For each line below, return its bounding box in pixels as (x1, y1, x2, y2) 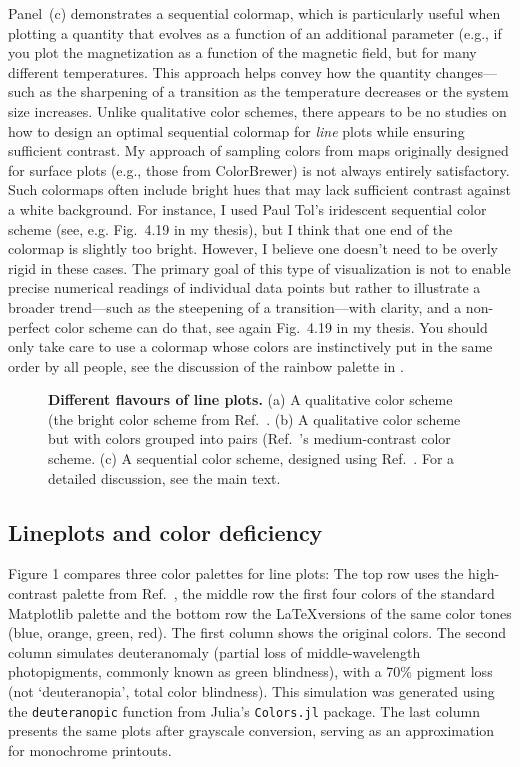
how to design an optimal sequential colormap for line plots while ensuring (8, 120, 465, 141)
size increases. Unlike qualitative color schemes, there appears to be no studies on (8, 100, 507, 121)
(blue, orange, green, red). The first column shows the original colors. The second (8, 622, 506, 643)
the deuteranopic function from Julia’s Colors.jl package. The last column (8, 700, 480, 721)
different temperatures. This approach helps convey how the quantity (8, 61, 432, 82)
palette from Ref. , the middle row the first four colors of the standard (62, 583, 495, 604)
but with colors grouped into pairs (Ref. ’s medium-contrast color (48, 428, 451, 449)
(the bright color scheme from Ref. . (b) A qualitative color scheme (48, 408, 461, 429)
